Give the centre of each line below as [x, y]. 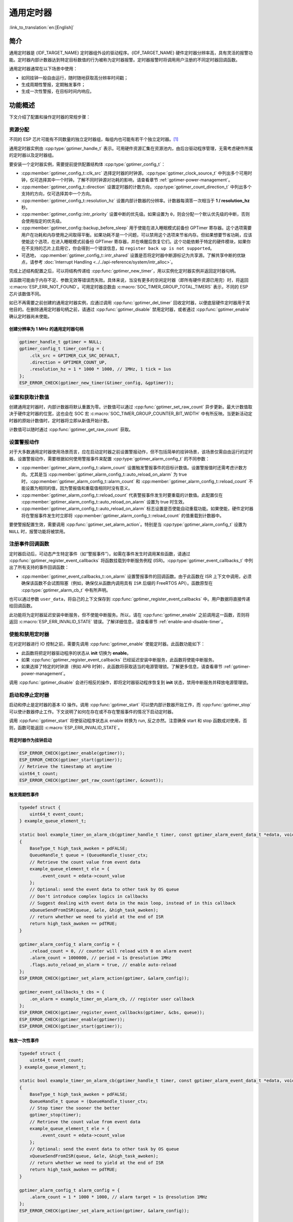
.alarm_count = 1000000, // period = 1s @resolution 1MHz [100, 958]
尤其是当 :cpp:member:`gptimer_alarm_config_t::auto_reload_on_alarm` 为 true [108, 475]
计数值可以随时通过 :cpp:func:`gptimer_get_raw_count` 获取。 [71, 430]
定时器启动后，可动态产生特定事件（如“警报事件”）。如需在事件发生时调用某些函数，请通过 [100, 554]
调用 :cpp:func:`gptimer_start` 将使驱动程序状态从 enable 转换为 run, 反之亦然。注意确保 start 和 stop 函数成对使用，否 [128, 720]
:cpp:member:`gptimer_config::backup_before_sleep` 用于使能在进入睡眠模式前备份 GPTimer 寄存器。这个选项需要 [136, 228]
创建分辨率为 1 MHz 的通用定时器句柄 [46, 329]
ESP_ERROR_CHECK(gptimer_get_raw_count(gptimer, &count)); [91, 780]
